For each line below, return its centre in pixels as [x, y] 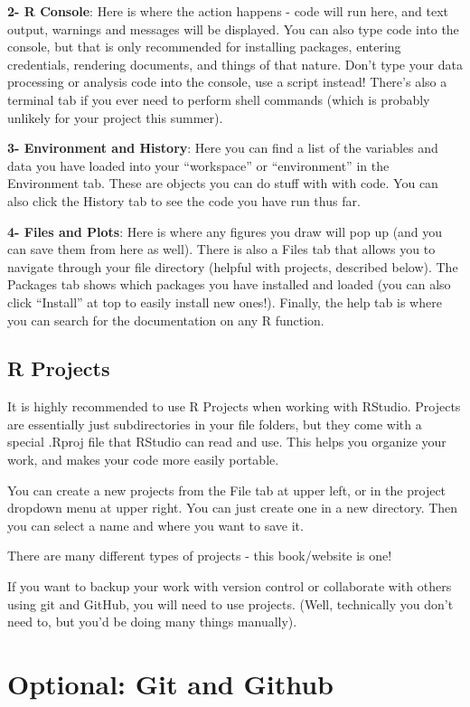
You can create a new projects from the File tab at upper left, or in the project [227, 490]
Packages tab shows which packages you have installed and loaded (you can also [229, 284]
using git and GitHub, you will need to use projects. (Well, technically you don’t [230, 603]
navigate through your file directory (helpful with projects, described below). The [233, 266]
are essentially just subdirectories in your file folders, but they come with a [215, 424]
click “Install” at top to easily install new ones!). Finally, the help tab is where [225, 302]
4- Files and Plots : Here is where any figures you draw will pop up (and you [225, 231]
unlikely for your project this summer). [115, 117]
